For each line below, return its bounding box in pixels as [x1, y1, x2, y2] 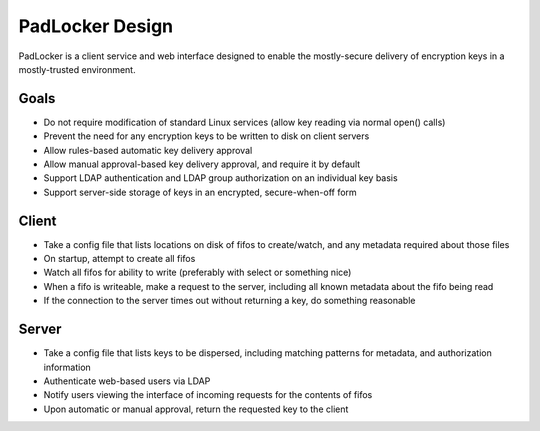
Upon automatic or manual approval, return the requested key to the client [43, 403, 349, 415]
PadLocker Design [18, 15, 174, 37]
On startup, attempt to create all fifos [43, 253, 196, 265]
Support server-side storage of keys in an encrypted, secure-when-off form [43, 186, 357, 198]
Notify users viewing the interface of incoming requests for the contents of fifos [43, 389, 373, 401]
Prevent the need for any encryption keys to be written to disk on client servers [43, 130, 370, 142]
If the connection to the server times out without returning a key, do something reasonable [43, 295, 416, 307]
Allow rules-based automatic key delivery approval [43, 144, 253, 156]
